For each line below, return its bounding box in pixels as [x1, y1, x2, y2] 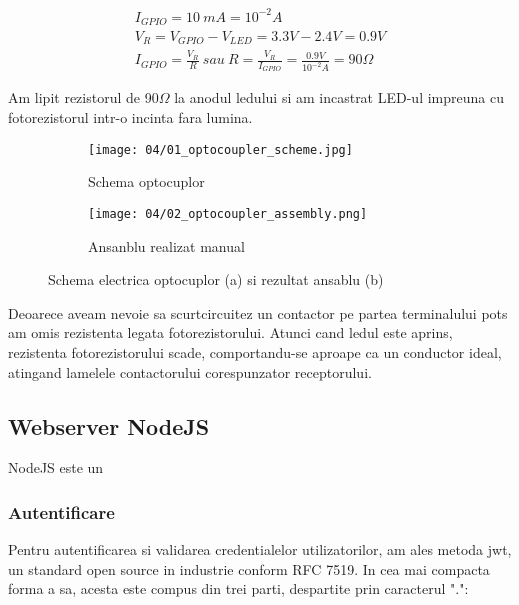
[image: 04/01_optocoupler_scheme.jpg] [88, 142, 353, 157]
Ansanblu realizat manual [88, 235, 245, 256]
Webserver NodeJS [8, 410, 210, 441]
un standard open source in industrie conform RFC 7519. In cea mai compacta [8, 558, 490, 579]
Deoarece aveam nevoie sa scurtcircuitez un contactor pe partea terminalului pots [8, 302, 508, 323]
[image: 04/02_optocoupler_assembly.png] [88, 206, 368, 221]
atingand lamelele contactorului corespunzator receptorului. [8, 361, 372, 382]
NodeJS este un [8, 457, 104, 478]
